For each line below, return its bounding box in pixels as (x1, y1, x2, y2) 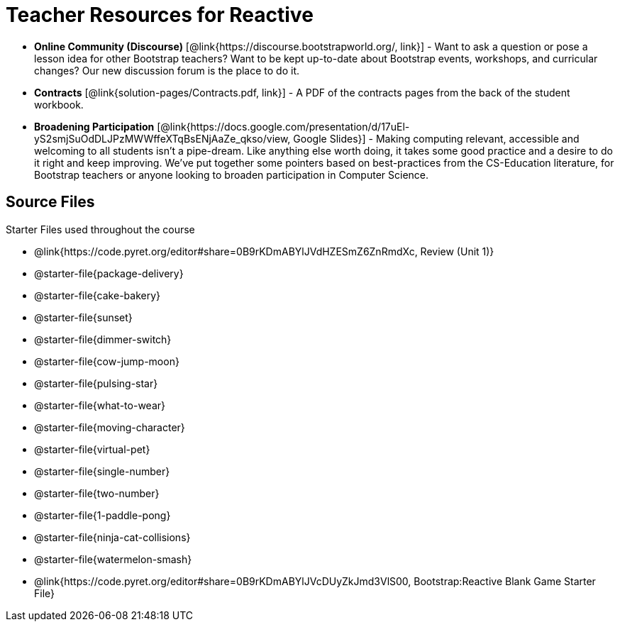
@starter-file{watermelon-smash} (34, 553, 192, 565)
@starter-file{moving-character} (34, 421, 185, 433)
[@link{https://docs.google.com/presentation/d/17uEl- (157, 120, 410, 133)
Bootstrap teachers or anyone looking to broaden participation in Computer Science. (34, 168, 429, 181)
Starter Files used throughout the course (6, 223, 195, 235)
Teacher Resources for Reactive (6, 3, 314, 27)
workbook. (34, 98, 84, 111)
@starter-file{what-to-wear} (34, 399, 165, 411)
